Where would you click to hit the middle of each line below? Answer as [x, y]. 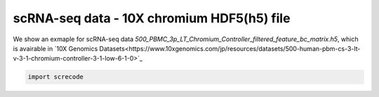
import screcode [56, 77]
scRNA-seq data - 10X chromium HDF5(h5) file [152, 18]
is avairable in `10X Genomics [55, 48]
